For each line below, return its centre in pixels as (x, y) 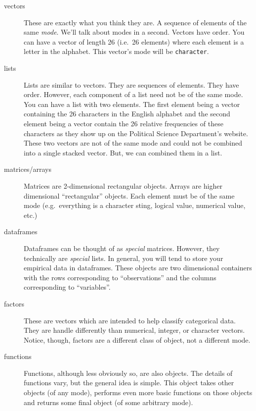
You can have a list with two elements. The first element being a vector (132, 104)
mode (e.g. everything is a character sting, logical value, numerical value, (135, 205)
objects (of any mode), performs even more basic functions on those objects (138, 392)
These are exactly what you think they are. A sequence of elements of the (135, 22)
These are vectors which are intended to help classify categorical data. (130, 320)
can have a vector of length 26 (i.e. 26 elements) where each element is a (134, 41)
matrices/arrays (28, 169)
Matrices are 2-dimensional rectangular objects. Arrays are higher (123, 185)
